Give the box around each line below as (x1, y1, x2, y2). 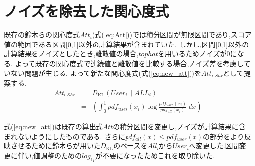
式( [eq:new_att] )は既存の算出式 (4, 121, 103, 132)
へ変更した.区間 (189, 141, 239, 151)
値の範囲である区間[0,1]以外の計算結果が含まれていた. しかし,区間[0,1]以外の (4, 39, 249, 49)
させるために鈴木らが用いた (10, 141, 100, 151)
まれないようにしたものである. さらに (4, 131, 126, 141)
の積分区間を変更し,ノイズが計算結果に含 (113, 121, 246, 132)
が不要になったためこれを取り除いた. (96, 150, 215, 160)
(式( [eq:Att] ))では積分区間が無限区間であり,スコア (92, 29, 252, 40)
